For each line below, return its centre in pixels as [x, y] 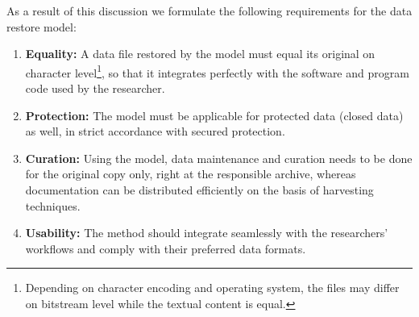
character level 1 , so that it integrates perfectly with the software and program [217, 71]
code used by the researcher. [95, 88]
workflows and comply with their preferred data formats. [166, 248]
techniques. [53, 205]
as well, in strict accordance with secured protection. [155, 131]
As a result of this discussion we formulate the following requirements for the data [209, 10]
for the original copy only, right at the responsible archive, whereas [191, 174]
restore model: [41, 26]
